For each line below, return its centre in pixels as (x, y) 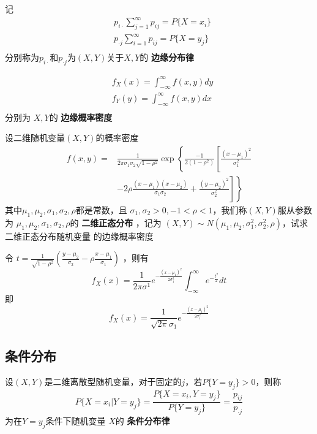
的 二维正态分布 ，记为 (116, 222)
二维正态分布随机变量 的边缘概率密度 (79, 236)
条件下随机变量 (76, 421)
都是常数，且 (101, 210)
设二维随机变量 (35, 138)
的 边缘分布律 (167, 57)
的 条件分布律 (143, 421)
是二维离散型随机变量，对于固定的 (113, 381)
